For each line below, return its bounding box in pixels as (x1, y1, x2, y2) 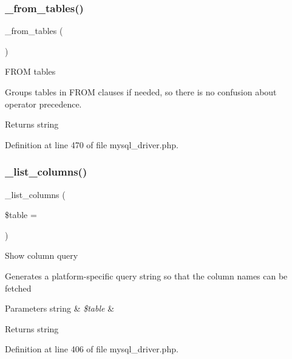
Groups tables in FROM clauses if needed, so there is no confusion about (5, 86, 277, 98)
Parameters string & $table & (5, 302, 115, 315)
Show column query (5, 249, 78, 262)
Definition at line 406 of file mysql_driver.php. (5, 343, 178, 355)
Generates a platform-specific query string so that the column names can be (5, 269, 288, 282)
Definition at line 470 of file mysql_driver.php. (5, 138, 178, 151)
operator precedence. (5, 97, 82, 110)
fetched (5, 281, 32, 294)
